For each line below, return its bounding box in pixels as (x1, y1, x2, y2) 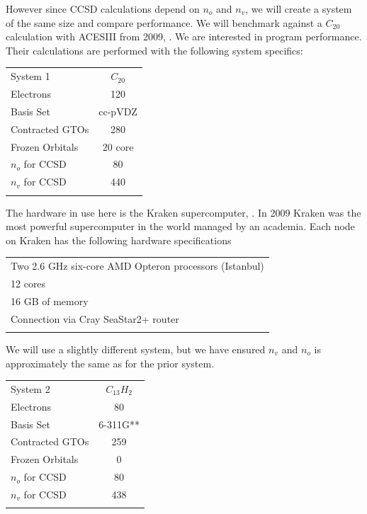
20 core (102, 139, 134, 154)
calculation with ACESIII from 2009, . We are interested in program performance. (6, 29, 362, 44)
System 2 (11, 381, 50, 396)
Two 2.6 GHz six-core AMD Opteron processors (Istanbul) (11, 258, 264, 273)
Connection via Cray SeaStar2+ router (11, 311, 179, 326)
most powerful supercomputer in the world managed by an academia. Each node (6, 219, 355, 234)
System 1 (11, 69, 50, 84)
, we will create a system (245, 1, 352, 16)
